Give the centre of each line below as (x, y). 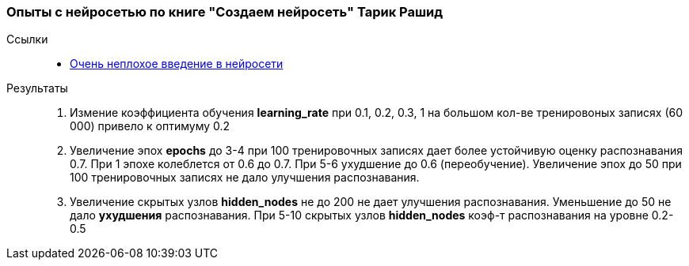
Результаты (37, 88)
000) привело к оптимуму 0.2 (150, 126)
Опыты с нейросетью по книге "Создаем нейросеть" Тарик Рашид (225, 12)
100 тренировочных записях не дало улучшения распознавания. (245, 178)
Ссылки (27, 39)
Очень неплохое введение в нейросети (177, 64)
